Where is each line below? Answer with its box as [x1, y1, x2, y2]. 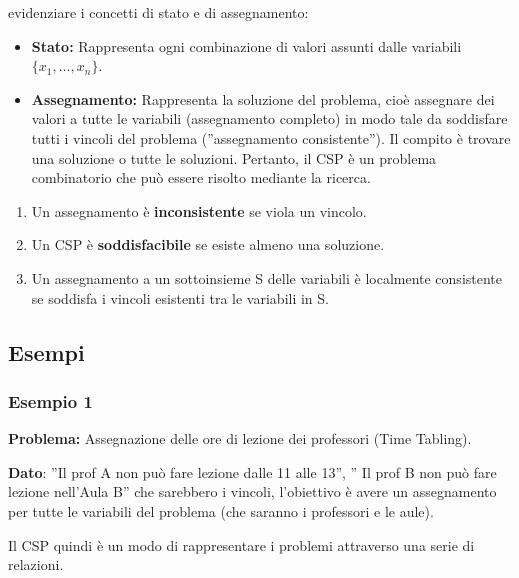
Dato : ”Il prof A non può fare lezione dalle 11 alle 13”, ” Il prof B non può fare [8, 461, 497, 482]
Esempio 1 [8, 388, 93, 413]
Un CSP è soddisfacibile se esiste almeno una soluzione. [31, 234, 385, 255]
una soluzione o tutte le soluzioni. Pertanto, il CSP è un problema [31, 147, 437, 168]
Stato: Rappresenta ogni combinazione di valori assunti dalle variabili [31, 35, 462, 56]
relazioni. [8, 554, 64, 575]
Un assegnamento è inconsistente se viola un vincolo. [31, 200, 367, 221]
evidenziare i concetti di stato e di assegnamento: [8, 2, 309, 22]
